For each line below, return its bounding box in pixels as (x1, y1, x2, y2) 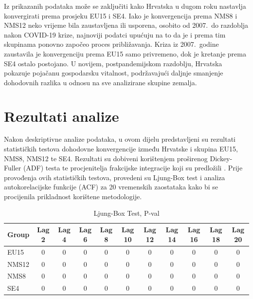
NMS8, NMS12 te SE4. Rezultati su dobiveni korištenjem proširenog (4, 153, 208, 163)
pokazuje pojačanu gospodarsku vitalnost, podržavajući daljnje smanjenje (4, 68, 223, 78)
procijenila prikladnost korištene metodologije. (4, 191, 142, 202)
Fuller (4, 163, 21, 173)
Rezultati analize (4, 106, 119, 126)
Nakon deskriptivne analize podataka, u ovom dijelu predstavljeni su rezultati (4, 134, 236, 144)
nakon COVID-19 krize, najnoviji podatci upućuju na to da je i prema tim (4, 29, 226, 39)
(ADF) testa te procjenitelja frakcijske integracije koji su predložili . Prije (23, 163, 243, 173)
